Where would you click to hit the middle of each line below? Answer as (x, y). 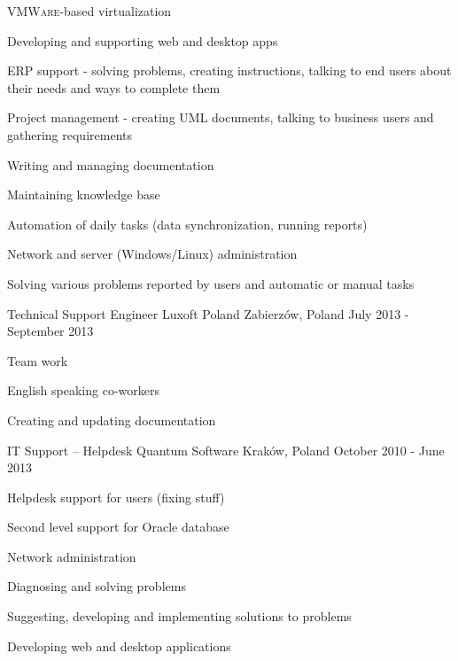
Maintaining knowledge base (84, 194)
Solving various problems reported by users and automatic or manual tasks (211, 283)
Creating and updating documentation (112, 420)
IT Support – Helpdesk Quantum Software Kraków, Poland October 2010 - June (226, 450)
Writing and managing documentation (111, 164)
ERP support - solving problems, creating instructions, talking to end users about (229, 70)
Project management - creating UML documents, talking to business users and (221, 117)
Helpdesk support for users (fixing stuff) (116, 497)
